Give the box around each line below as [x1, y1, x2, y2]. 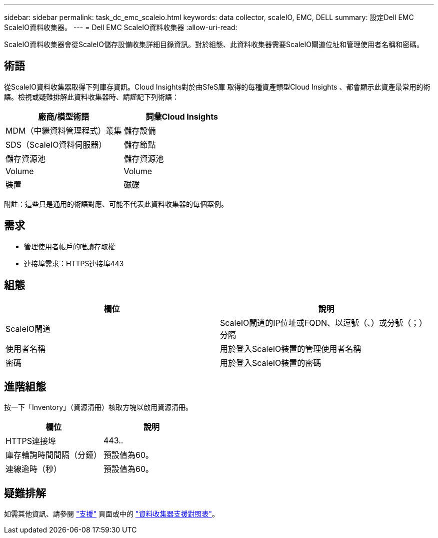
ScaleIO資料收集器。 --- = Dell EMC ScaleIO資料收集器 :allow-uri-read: [4, 23, 237, 32]
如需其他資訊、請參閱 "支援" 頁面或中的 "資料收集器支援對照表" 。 [4, 509, 219, 518]
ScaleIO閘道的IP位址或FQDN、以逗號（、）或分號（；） [220, 317, 427, 328]
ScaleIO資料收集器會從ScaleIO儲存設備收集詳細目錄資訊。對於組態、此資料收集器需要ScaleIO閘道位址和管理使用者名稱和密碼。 [4, 40, 423, 49]
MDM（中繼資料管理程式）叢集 [5, 125, 122, 136]
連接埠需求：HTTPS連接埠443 [24, 259, 124, 268]
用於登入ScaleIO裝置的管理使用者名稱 [220, 343, 361, 354]
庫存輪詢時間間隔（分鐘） [5, 450, 102, 460]
